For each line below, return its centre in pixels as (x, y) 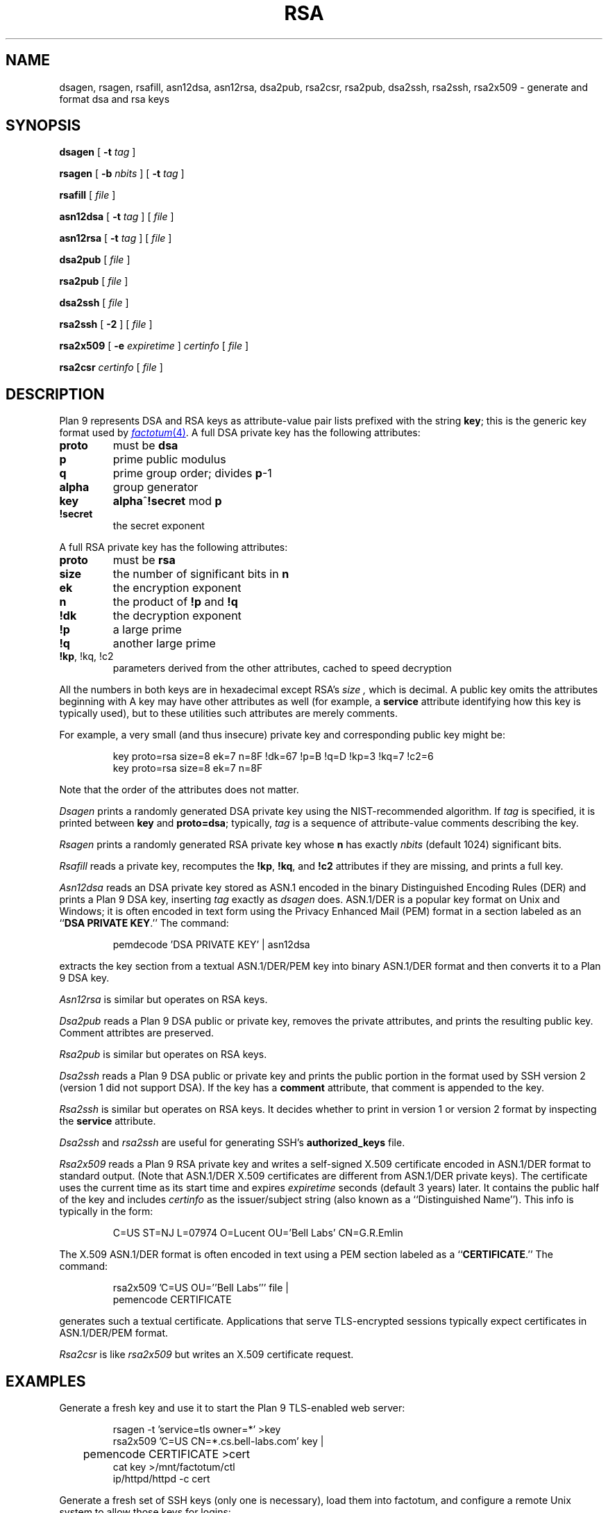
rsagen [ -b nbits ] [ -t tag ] (122, 174)
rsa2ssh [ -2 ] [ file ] (106, 324)
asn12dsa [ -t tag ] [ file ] (117, 217)
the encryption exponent (177, 588)
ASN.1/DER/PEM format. (114, 1333)
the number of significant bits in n (201, 574)
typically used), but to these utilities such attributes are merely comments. (228, 713)
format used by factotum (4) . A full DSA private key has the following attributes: (240, 433)
